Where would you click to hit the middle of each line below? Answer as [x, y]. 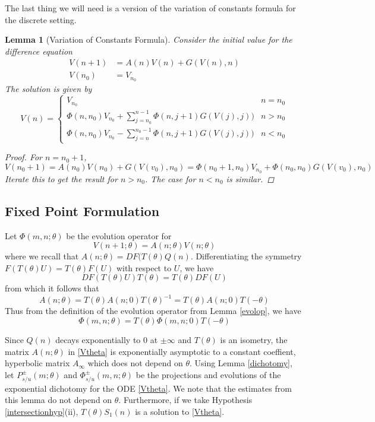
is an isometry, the [254, 340]
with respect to [144, 267]
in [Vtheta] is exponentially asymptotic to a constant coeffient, [182, 351]
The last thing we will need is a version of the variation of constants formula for [150, 8]
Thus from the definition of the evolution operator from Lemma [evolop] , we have [153, 311]
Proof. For [24, 157]
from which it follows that [52, 288]
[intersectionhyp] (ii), [42, 411]
